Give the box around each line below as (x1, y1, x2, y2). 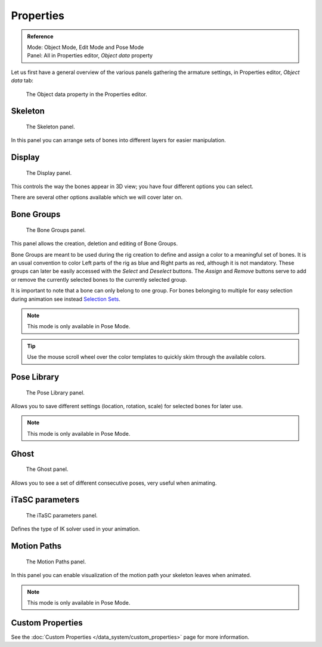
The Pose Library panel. (26, 389, 85, 396)
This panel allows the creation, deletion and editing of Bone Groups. (11, 240, 178, 247)
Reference (27, 33, 54, 40)
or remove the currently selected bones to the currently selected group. (11, 276, 187, 283)
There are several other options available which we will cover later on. (11, 194, 183, 201)
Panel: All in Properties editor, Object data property (27, 52, 153, 59)
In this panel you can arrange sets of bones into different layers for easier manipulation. (11, 137, 226, 144)
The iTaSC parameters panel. (26, 512, 98, 519)
